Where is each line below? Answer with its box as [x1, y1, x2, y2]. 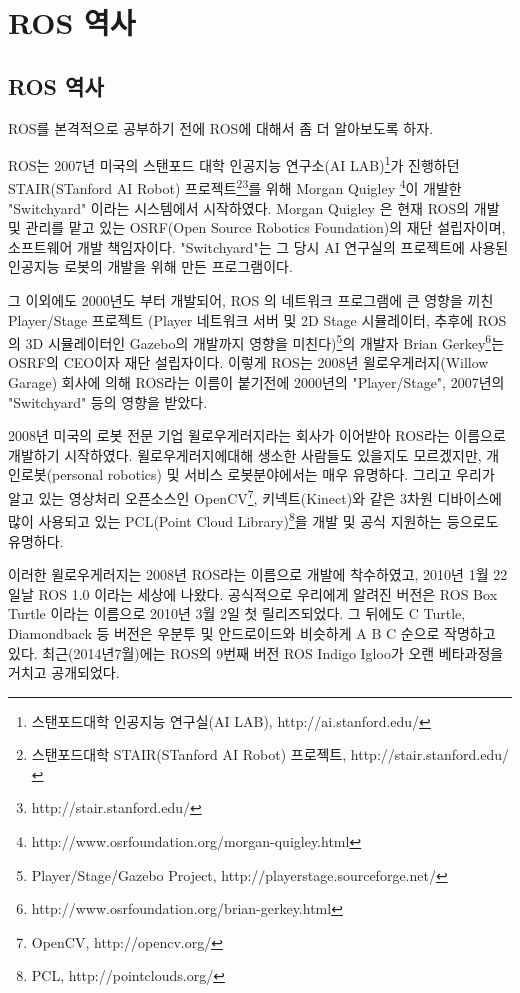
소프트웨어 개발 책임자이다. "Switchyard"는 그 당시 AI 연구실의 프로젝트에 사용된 [8, 236, 509, 257]
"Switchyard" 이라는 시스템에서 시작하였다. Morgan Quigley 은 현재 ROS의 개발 [8, 197, 500, 218]
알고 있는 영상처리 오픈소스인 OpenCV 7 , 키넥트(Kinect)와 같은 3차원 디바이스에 [8, 485, 502, 508]
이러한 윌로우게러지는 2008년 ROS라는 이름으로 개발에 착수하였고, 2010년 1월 [8, 564, 489, 585]
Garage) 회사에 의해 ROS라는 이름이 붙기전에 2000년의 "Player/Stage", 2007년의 [8, 372, 505, 393]
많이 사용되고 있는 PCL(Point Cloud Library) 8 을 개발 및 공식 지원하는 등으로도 [8, 508, 499, 531]
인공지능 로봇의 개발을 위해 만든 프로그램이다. [8, 256, 293, 277]
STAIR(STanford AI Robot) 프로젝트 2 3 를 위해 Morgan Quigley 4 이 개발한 [8, 175, 462, 199]
